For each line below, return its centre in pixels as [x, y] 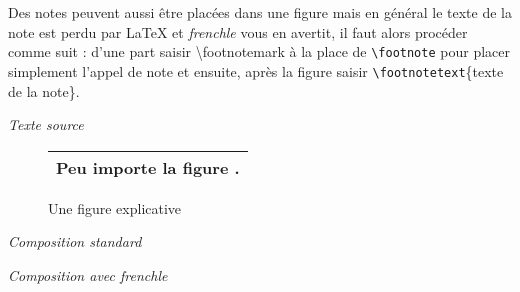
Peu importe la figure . [148, 167]
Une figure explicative [115, 207]
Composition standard [75, 241]
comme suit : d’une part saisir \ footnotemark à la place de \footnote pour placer [259, 51]
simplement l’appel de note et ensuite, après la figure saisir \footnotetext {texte [256, 70]
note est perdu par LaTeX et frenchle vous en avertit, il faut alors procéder [238, 31]
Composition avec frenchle [88, 274]
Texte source [46, 124]
